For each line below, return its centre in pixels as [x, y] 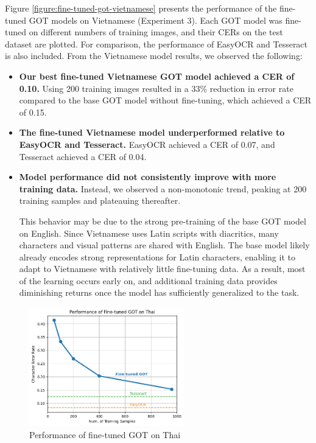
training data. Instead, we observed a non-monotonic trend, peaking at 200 [163, 188]
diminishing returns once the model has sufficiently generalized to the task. [159, 292]
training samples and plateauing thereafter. [100, 201]
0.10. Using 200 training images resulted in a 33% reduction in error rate [156, 88]
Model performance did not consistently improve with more [148, 177]
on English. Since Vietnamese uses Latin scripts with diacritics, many [149, 233]
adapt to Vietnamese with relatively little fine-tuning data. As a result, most [162, 269]
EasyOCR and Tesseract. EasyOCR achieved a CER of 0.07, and [147, 144]
